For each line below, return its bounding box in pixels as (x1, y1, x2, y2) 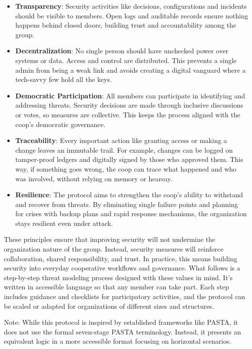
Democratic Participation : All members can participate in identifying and (15, 90, 245, 100)
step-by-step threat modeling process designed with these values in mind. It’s (4, 272, 233, 282)
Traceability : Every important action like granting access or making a (15, 135, 227, 145)
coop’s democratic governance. (15, 119, 106, 129)
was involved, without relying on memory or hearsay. (15, 173, 173, 183)
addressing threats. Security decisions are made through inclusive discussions (15, 100, 243, 110)
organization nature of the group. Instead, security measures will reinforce (4, 244, 223, 254)
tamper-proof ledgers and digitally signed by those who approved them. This (15, 154, 243, 164)
